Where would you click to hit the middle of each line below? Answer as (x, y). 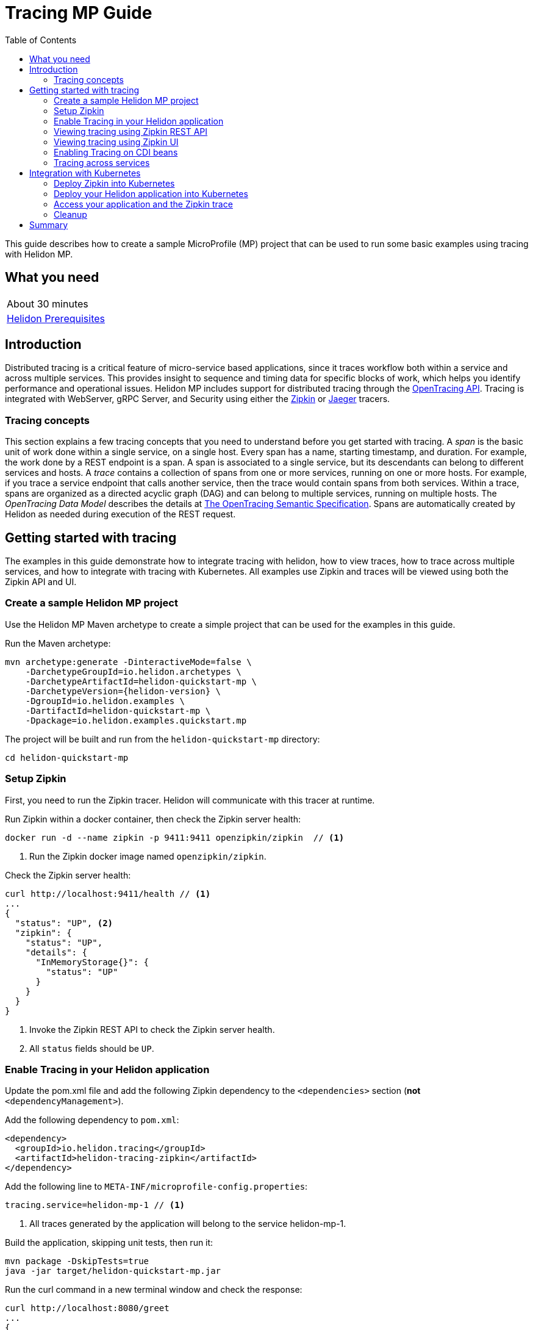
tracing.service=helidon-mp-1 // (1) (95, 1205)
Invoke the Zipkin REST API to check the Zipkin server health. (152, 1029)
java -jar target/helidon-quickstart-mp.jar (113, 1271)
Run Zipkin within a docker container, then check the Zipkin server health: (153, 819)
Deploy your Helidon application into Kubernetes (151, 193)
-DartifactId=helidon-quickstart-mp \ (118, 710)
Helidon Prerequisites (56, 318)
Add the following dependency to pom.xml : (92, 1120)
